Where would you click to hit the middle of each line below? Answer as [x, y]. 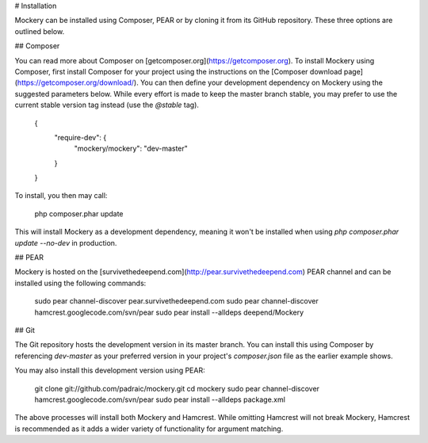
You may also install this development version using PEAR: [110, 370]
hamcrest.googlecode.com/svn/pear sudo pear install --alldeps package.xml [160, 399]
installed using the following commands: [80, 283]
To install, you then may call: [61, 196]
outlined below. [40, 31]
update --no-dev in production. [66, 243]
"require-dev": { [80, 137]
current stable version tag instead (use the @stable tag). [107, 105]
